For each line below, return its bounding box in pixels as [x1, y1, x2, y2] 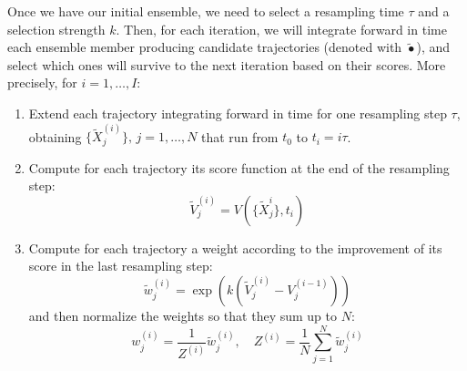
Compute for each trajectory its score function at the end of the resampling [28, 158, 450, 177]
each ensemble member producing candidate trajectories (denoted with [7, 37, 402, 57]
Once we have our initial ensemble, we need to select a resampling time [7, 2, 404, 20]
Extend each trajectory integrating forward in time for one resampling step [28, 103, 447, 122]
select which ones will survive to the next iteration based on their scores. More [7, 55, 446, 74]
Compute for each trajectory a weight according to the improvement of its [28, 238, 442, 257]
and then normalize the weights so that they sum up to [28, 306, 337, 325]
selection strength [7, 19, 106, 38]
